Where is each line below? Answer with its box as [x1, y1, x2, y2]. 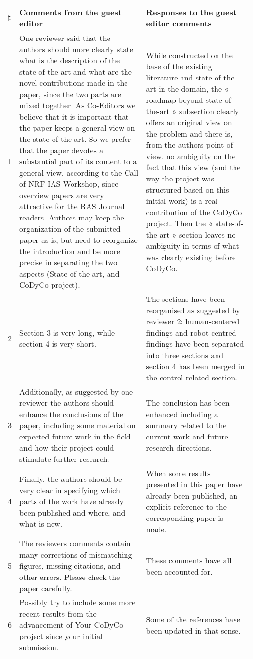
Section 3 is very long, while [19, 327, 115, 338]
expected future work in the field [19, 431, 131, 442]
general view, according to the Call [19, 167, 139, 178]
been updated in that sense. [146, 624, 241, 636]
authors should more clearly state [19, 43, 133, 55]
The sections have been [146, 293, 225, 304]
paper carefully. [19, 582, 72, 594]
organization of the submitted [19, 223, 121, 234]
